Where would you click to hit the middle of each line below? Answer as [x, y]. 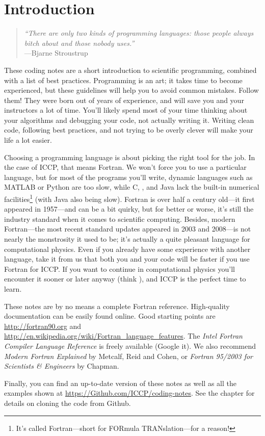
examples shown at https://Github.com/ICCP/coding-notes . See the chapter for [129, 393]
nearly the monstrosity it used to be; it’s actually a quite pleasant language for [127, 239]
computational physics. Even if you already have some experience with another [127, 249]
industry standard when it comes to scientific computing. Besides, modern [120, 219]
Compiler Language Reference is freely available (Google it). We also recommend [130, 346]
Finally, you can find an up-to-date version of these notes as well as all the [120, 383]
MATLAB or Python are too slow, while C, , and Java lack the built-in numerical [132, 187]
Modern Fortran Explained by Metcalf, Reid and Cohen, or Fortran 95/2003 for [129, 356]
